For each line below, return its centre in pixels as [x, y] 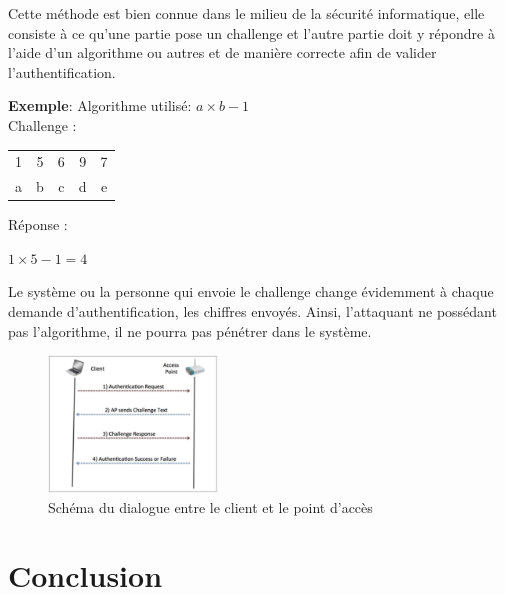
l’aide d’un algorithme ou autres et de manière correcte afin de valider [222, 52]
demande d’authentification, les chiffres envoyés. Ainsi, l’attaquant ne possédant [252, 311]
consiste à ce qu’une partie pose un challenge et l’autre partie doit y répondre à [251, 32]
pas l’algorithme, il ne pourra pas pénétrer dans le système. [190, 330]
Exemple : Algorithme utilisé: [100, 105]
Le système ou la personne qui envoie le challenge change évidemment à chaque [251, 291]
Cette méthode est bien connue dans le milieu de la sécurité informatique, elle [246, 13]
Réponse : [38, 224]
